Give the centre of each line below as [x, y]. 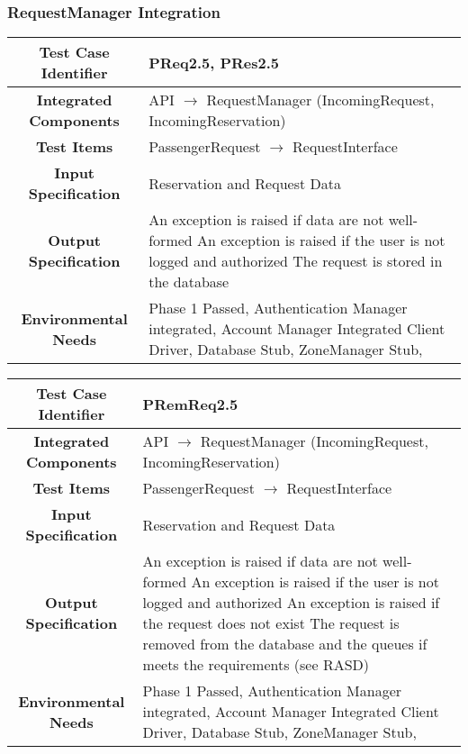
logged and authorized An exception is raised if [291, 603]
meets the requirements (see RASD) [256, 665]
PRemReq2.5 [190, 404]
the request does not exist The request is [271, 623]
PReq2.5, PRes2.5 [214, 62]
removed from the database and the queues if [285, 644]
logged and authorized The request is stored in [296, 261]
